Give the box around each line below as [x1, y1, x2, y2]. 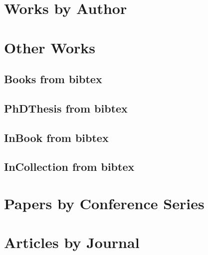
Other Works [4, 37, 96, 57]
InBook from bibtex [4, 129, 109, 145]
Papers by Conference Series [4, 193, 205, 214]
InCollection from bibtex [4, 159, 135, 174]
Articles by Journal [4, 232, 140, 253]
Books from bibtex [4, 71, 102, 87]
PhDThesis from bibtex [4, 100, 128, 116]
